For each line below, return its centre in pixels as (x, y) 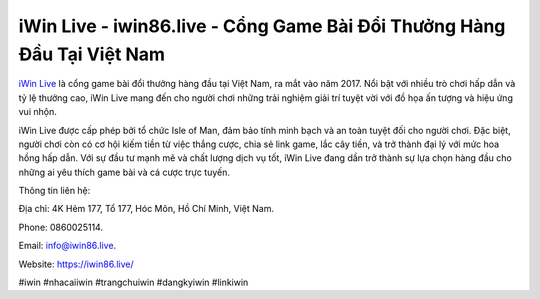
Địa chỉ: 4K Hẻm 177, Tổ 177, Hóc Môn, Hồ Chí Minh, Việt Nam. (146, 209)
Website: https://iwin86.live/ (76, 264)
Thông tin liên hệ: (54, 191)
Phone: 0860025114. (61, 227)
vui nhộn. (37, 112)
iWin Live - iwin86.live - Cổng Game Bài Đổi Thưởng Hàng (262, 26)
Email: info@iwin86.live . (67, 246)
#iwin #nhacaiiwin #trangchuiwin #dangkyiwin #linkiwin (133, 282)
